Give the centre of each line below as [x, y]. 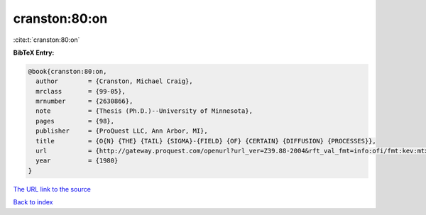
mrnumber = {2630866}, [84, 101]
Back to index [33, 202]
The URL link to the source [52, 189]
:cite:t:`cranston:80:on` [47, 40]
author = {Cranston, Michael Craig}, [114, 81]
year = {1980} [77, 161]
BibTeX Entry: [34, 53]
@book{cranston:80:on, [67, 71]
